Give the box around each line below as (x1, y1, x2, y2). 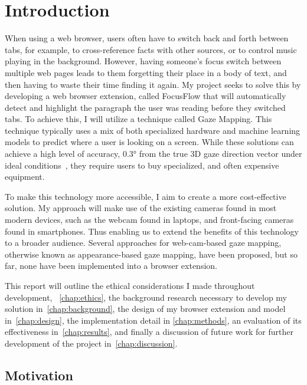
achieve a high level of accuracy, (5, 147, 120, 160)
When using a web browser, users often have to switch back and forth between (5, 32, 289, 44)
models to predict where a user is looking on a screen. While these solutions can (5, 136, 294, 148)
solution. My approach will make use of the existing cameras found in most (5, 202, 277, 214)
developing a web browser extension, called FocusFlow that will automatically (5, 90, 286, 102)
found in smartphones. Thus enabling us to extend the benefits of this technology (5, 225, 299, 237)
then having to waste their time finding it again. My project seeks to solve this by (5, 78, 301, 90)
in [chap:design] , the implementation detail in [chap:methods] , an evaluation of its (5, 314, 302, 326)
